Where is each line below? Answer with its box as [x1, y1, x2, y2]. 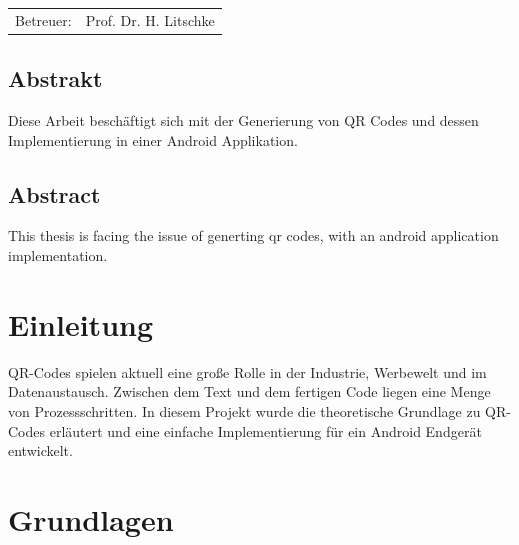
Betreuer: [15, 9, 72, 30]
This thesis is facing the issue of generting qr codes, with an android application [8, 225, 499, 246]
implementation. [8, 245, 108, 266]
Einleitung [8, 303, 154, 344]
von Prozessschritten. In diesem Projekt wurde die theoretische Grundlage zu [8, 400, 481, 421]
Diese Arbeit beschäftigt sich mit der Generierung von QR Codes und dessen [8, 110, 479, 131]
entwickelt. [8, 440, 73, 461]
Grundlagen [8, 498, 174, 539]
